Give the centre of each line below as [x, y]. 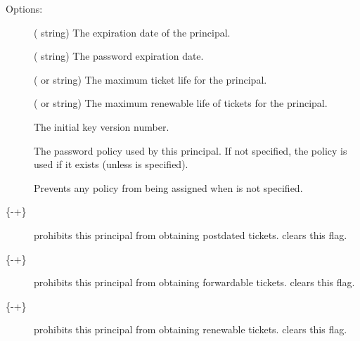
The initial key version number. [102, 126]
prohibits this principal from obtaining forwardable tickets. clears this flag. [194, 282]
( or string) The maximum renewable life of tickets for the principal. [181, 103]
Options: [24, 8]
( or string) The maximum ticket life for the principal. [150, 79]
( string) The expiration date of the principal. [132, 32]
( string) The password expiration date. [119, 56]
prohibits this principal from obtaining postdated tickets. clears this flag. [191, 234]
